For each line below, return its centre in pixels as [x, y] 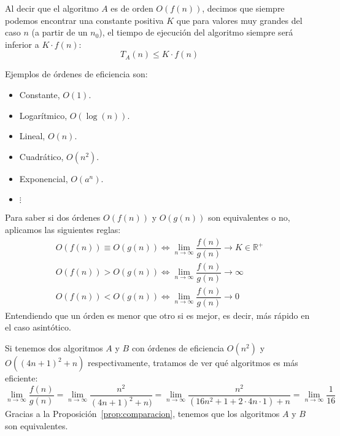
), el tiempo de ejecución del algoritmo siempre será [196, 32]
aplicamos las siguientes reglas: [63, 229]
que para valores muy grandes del [239, 20]
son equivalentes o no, [249, 217]
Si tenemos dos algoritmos [54, 348]
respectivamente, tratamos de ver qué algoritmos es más [193, 362]
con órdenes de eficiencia [178, 348]
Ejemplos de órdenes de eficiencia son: [76, 74]
